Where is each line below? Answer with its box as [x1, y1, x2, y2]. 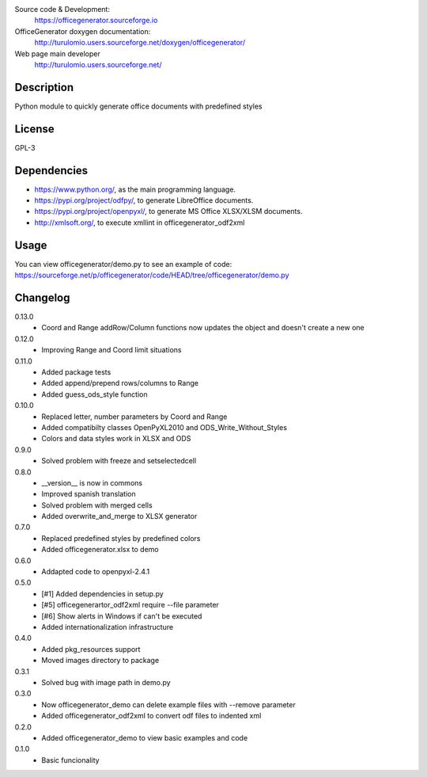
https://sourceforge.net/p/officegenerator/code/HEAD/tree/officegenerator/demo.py [14, 270, 289, 280]
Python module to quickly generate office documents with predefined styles [14, 101, 263, 111]
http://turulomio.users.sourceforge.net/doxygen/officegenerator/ [34, 38, 245, 48]
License [14, 122, 55, 135]
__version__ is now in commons [41, 478, 142, 487]
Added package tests [41, 368, 111, 376]
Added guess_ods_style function [41, 389, 148, 399]
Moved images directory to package [41, 656, 160, 665]
